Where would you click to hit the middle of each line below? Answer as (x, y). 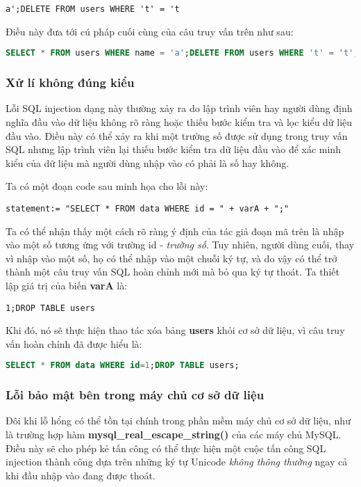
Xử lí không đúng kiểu (70, 82)
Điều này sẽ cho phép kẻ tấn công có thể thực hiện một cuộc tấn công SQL (166, 448)
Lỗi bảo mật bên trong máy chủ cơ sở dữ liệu (135, 395)
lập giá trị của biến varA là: (67, 285)
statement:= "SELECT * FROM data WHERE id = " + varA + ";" (148, 208)
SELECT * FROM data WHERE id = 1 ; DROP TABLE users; (123, 366)
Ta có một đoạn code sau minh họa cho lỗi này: (107, 186)
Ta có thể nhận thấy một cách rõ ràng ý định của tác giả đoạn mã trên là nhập (175, 231)
